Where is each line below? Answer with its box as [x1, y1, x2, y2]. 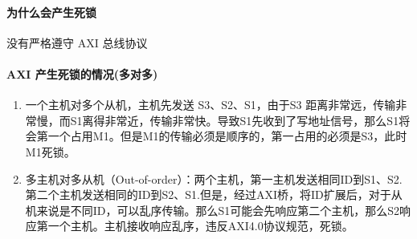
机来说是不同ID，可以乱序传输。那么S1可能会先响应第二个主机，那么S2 [25, 201, 400, 218]
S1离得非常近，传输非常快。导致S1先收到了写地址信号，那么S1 [70, 111, 399, 128]
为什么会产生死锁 [6, 3, 96, 20]
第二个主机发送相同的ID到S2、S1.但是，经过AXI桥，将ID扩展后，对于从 [25, 186, 403, 203]
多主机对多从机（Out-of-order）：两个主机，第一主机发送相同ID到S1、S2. [25, 170, 403, 187]
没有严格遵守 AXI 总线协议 [6, 34, 148, 51]
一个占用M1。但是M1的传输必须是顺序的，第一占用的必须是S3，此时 [47, 128, 407, 144]
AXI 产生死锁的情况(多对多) [6, 65, 158, 82]
